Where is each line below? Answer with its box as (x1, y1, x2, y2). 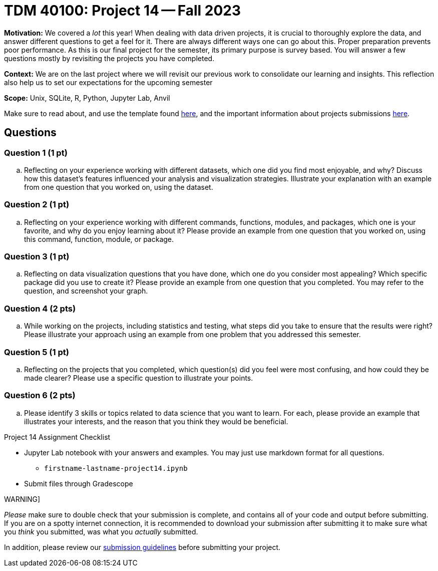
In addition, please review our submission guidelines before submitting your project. (4, 542, 281, 551)
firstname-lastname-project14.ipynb (44, 464, 188, 472)
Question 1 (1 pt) (4, 147, 68, 158)
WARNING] (4, 494, 41, 503)
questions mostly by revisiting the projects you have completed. (4, 54, 215, 63)
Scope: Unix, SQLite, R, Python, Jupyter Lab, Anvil (4, 93, 170, 102)
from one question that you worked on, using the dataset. (24, 182, 213, 191)
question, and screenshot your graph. (24, 287, 148, 296)
